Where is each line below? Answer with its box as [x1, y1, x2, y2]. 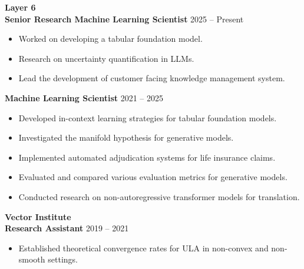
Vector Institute [5, 210, 71, 222]
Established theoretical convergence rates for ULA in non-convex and [18, 241, 269, 254]
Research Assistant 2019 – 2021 [5, 222, 129, 234]
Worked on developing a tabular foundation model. [18, 32, 203, 45]
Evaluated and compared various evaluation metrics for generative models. [18, 171, 288, 183]
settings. [48, 253, 78, 265]
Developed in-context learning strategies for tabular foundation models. [18, 111, 277, 124]
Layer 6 [5, 1, 36, 13]
